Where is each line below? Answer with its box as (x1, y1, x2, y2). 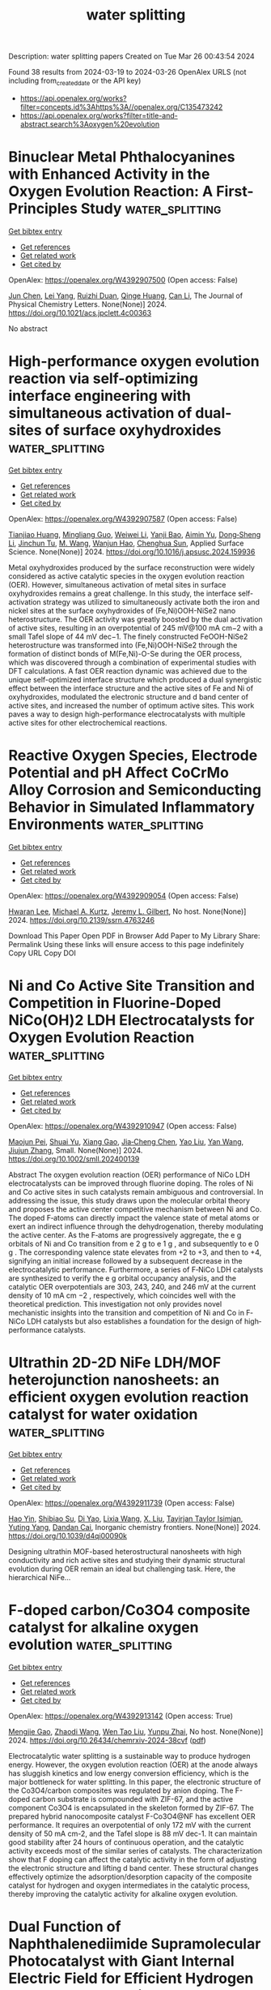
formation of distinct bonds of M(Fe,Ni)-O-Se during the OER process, (8, 648, 243, 658)
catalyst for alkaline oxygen (8, 1617, 199, 1636)
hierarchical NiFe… (8, 1572, 71, 1582)
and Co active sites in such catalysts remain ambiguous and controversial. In (8, 1187, 264, 1196)
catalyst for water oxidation (8, 1405, 198, 1424)
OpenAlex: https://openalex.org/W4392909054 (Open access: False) (8, 890, 239, 900)
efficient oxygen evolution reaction (8, 1388, 249, 1406)
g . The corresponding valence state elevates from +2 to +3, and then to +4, (8, 1247, 262, 1257)
